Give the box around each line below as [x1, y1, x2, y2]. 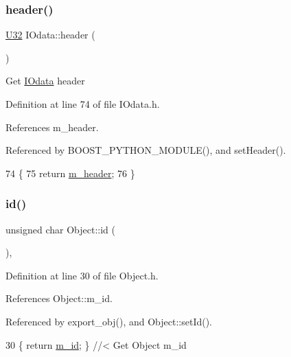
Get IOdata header [5, 73, 85, 88]
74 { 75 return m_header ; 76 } [5, 165, 135, 180]
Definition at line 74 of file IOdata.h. [5, 97, 160, 111]
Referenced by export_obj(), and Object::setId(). [5, 314, 212, 328]
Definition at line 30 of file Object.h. [5, 268, 159, 282]
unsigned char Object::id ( [5, 222, 115, 236]
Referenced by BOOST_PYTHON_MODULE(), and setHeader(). [5, 143, 286, 157]
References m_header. [5, 119, 99, 134]
